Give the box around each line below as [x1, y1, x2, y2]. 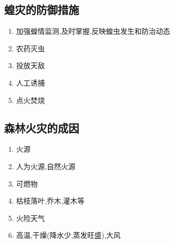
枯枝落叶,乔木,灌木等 [16, 195, 85, 206]
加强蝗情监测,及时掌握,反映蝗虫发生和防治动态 [16, 26, 170, 36]
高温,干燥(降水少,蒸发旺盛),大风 [16, 230, 121, 240]
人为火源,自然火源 [16, 160, 76, 171]
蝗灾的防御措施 [4, 2, 79, 17]
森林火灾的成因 [4, 119, 79, 135]
